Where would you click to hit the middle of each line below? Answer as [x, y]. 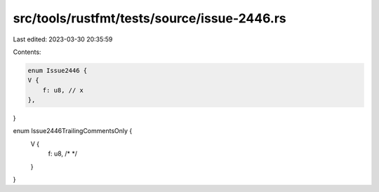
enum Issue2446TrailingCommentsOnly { [73, 131]
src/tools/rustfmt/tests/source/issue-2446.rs [150, 18]
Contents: [27, 52]
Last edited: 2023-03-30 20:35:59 [63, 39]
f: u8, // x [63, 90]
